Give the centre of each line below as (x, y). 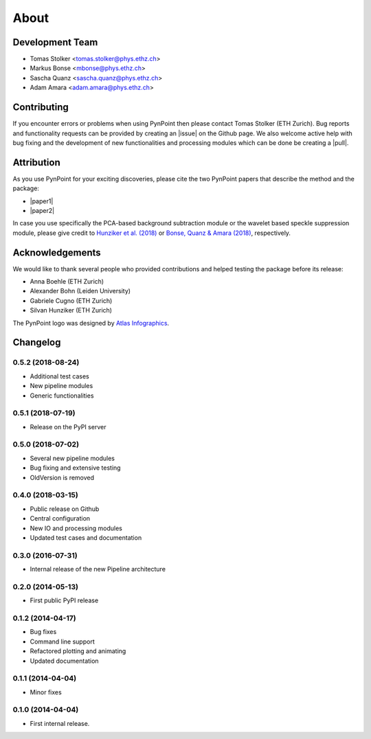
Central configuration (60, 519)
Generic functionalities (62, 396)
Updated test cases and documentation (86, 537)
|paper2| (42, 211)
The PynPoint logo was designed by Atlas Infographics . (91, 323)
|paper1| (42, 201)
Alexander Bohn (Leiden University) (80, 291)
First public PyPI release (64, 600)
